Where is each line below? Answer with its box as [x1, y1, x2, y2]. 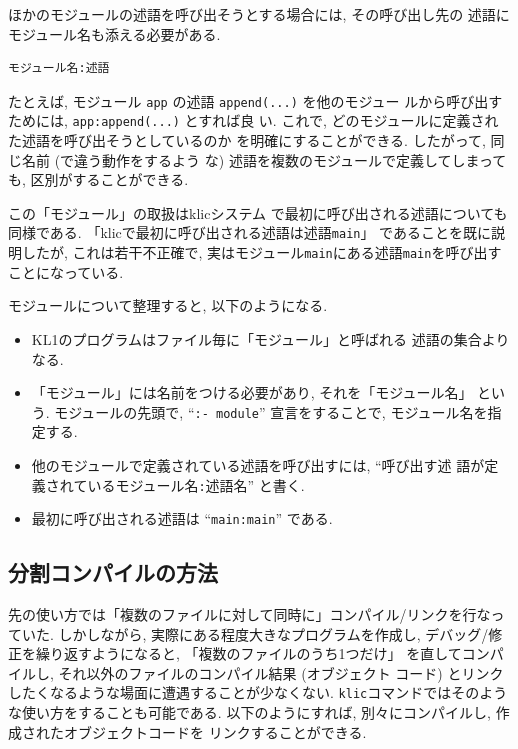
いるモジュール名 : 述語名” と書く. [87, 474, 305, 495]
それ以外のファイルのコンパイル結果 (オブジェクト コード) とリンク [58, 662, 504, 683]
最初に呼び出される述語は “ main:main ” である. [31, 508, 333, 529]
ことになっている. [8, 261, 124, 282]
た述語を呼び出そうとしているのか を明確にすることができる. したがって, [8, 130, 486, 151]
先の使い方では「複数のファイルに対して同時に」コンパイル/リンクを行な [8, 604, 491, 625]
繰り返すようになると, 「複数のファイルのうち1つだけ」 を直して [35, 643, 462, 664]
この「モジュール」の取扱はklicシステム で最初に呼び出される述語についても [8, 202, 508, 223]
